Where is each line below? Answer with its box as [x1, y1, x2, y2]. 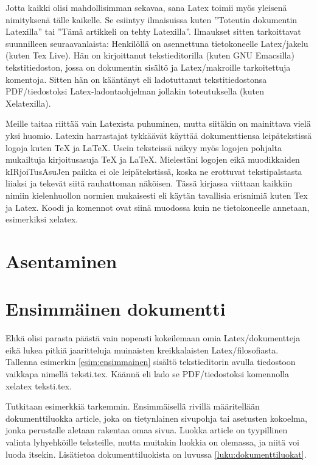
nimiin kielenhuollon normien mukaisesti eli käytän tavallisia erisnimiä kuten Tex [5, 188, 308, 201]
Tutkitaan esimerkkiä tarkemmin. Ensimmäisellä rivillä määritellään [5, 400, 260, 413]
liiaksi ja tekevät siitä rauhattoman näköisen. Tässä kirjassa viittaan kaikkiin [5, 177, 293, 190]
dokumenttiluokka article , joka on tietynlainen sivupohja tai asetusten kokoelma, [5, 411, 307, 424]
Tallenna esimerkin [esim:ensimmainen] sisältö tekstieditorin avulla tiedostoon [5, 355, 296, 368]
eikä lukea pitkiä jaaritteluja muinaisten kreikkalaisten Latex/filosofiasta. [5, 343, 279, 356]
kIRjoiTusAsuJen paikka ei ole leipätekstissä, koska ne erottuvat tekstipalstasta [5, 165, 302, 177]
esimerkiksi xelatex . [5, 213, 78, 225]
